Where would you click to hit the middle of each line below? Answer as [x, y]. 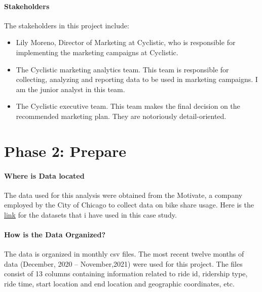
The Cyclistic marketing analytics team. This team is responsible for [122, 69]
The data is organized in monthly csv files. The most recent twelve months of [124, 254]
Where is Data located [44, 175]
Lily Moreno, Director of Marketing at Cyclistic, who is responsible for [126, 42]
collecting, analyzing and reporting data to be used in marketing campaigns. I [137, 79]
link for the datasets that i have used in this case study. [90, 214]
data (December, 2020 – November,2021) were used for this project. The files [123, 263]
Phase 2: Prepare [65, 151]
